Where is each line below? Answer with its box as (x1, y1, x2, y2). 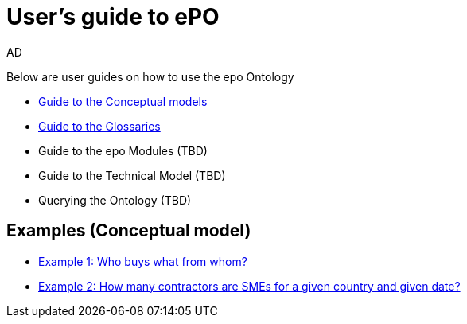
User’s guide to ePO (6, 3, 220, 30)
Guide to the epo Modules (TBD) (38, 143, 208, 158)
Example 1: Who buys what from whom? (38, 254, 247, 268)
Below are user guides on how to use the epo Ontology (6, 69, 294, 84)
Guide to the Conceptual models (38, 94, 208, 108)
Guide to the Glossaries (38, 119, 161, 133)
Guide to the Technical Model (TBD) (38, 168, 226, 182)
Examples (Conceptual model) (6, 221, 251, 241)
